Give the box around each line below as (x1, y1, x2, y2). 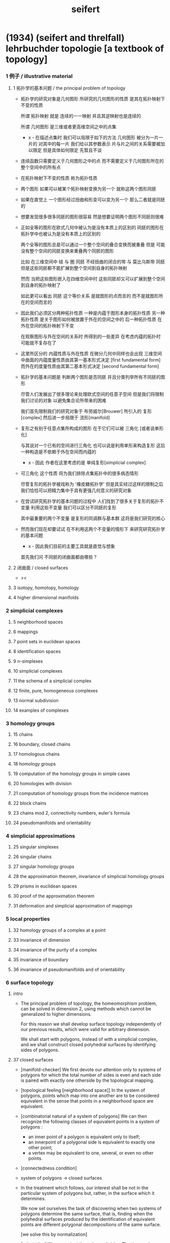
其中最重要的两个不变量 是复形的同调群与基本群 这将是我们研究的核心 (20, 516, 165, 522)
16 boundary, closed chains (13, 741, 70, 747)
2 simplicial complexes (6, 607, 63, 614)
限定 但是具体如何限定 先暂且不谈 (32, 147, 102, 153)
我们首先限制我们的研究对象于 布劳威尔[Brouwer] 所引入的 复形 (20, 408, 152, 414)
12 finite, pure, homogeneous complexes (13, 687, 98, 693)
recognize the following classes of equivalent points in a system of (20, 1118, 160, 1124)
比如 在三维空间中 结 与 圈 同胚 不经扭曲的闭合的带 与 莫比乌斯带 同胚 (20, 259, 165, 265)
